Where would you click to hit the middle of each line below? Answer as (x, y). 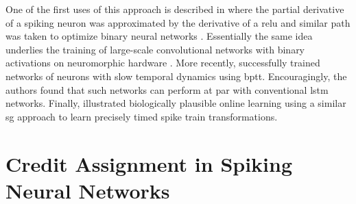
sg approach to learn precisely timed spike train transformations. (142, 116)
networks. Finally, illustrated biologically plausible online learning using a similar (176, 103)
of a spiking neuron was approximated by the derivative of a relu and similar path (178, 22)
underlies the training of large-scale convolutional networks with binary (155, 49)
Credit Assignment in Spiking (149, 163)
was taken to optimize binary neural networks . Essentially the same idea (159, 36)
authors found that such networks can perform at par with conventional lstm (167, 89)
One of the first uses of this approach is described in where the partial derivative (175, 9)
